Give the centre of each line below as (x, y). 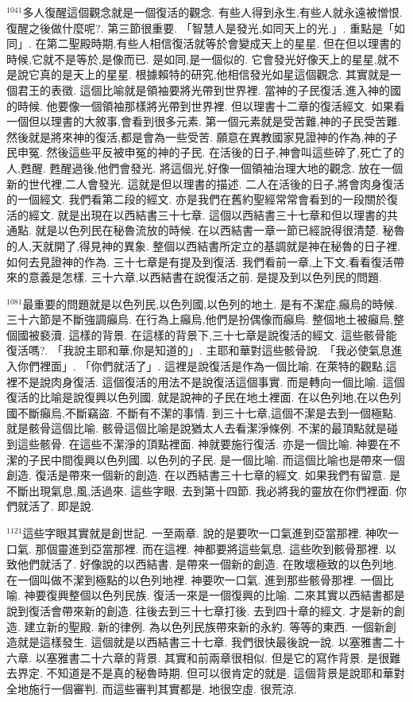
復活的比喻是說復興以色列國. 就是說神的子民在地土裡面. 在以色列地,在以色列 (204, 397)
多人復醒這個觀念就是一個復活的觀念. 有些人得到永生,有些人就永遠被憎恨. (212, 12)
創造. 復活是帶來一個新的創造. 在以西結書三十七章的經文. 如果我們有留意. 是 (204, 475)
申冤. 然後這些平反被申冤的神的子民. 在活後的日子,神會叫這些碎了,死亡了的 (210, 152)
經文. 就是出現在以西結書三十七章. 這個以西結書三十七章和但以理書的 (208, 214)
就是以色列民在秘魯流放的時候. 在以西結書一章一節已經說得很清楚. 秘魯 (220, 230)
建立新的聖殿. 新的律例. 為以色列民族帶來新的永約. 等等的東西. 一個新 (205, 626)
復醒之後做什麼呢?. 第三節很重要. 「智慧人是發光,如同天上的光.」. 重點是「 (201, 27)
